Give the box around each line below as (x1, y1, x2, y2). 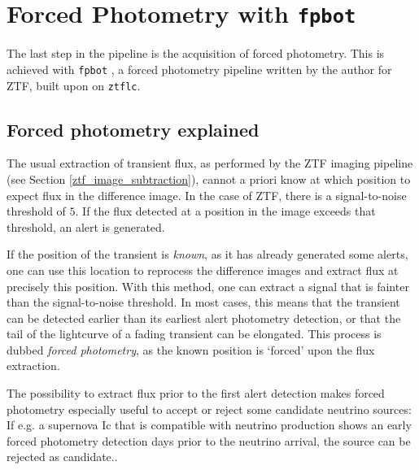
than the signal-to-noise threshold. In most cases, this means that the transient (7, 294, 400, 311)
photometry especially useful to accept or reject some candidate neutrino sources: (7, 400, 412, 417)
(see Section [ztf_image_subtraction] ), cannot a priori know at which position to (7, 170, 411, 187)
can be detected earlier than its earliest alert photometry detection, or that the (7, 309, 401, 326)
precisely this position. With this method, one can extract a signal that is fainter (7, 277, 409, 294)
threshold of (7, 202, 66, 220)
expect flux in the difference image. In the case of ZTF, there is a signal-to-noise (7, 186, 407, 203)
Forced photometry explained (7, 116, 260, 141)
